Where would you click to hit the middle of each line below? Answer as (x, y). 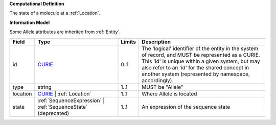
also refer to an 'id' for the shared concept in (195, 67)
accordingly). (157, 80)
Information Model (30, 22)
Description (156, 42)
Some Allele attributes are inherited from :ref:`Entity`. (65, 32)
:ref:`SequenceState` (63, 107)
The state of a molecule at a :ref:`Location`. (55, 13)
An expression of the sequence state (186, 107)
